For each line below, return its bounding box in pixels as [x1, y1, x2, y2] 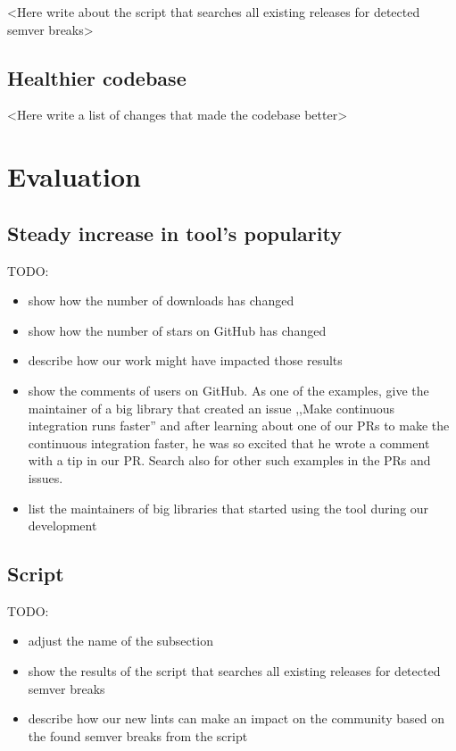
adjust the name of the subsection [28, 631, 213, 650]
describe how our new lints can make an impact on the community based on [28, 709, 444, 728]
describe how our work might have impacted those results [28, 351, 343, 370]
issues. [28, 468, 63, 487]
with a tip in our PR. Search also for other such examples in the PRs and [28, 451, 431, 470]
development [28, 516, 97, 535]
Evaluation [7, 158, 141, 195]
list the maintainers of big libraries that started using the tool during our [28, 498, 429, 517]
